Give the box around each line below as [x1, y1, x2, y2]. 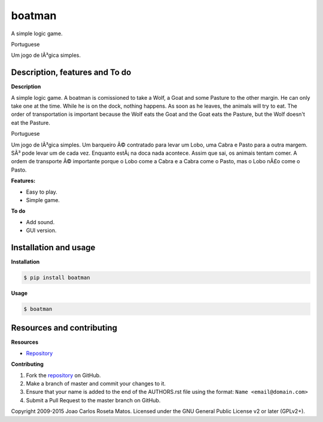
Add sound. [26, 218, 55, 225]
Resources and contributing [11, 323, 118, 333]
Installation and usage [11, 242, 96, 252]
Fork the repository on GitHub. [26, 371, 101, 379]
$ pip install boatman [23, 274, 90, 281]
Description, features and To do [11, 68, 132, 78]
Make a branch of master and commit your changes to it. [26, 380, 166, 387]
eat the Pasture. [11, 119, 50, 126]
